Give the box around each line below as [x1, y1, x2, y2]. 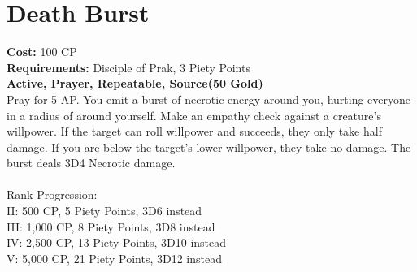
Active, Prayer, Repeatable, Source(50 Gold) [7, 75, 263, 92]
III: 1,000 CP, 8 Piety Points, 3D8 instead [7, 218, 215, 235]
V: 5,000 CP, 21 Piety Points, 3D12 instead [7, 249, 222, 266]
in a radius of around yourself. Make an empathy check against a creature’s [7, 106, 381, 123]
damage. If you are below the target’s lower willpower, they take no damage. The [7, 138, 411, 155]
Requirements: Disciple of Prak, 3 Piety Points [7, 58, 250, 76]
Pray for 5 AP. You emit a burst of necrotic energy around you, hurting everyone [7, 90, 411, 107]
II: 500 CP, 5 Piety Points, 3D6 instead [7, 202, 202, 219]
